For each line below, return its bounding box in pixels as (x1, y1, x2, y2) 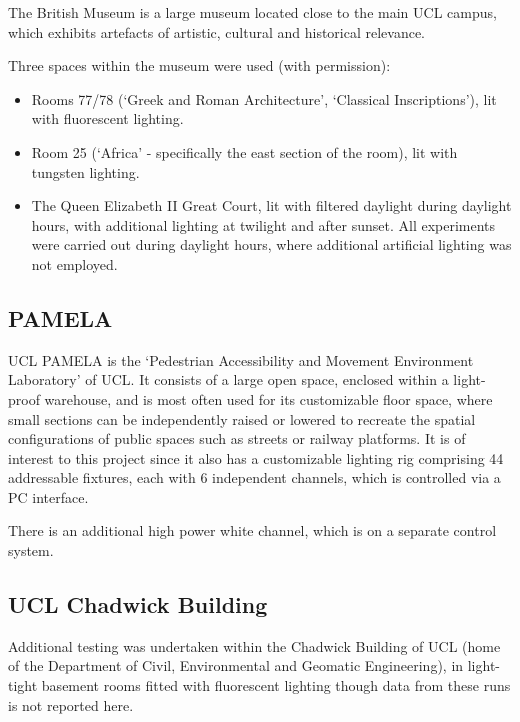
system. (8, 540, 54, 561)
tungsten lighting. (31, 161, 140, 182)
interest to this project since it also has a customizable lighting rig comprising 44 (8, 447, 504, 468)
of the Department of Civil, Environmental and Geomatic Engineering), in (8, 655, 464, 676)
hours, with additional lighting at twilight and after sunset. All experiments (31, 214, 496, 235)
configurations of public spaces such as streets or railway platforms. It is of (8, 428, 466, 449)
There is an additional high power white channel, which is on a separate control (8, 520, 497, 541)
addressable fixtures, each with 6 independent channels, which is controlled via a (8, 467, 501, 488)
